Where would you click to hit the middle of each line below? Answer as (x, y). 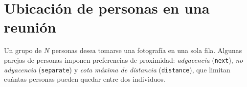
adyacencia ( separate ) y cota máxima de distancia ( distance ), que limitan (117, 69)
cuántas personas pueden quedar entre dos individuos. (85, 79)
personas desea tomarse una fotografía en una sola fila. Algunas (147, 50)
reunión (30, 27)
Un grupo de (23, 50)
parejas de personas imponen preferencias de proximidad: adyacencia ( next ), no (123, 60)
